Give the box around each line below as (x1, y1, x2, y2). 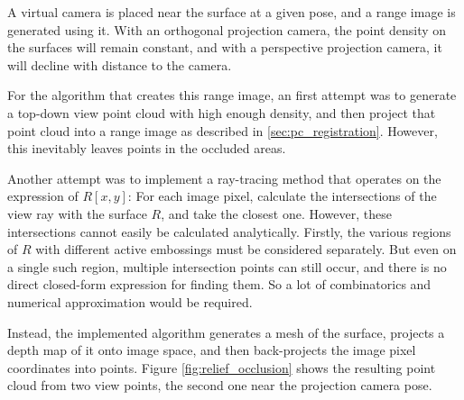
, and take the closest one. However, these (161, 204, 392, 223)
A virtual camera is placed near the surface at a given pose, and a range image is (7, 3, 456, 21)
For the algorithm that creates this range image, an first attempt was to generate (7, 86, 457, 105)
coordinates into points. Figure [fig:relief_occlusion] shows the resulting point (7, 358, 436, 377)
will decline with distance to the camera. (7, 55, 232, 74)
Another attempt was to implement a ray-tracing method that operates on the (7, 168, 441, 187)
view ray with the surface (7, 204, 147, 223)
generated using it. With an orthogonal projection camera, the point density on (7, 20, 447, 39)
